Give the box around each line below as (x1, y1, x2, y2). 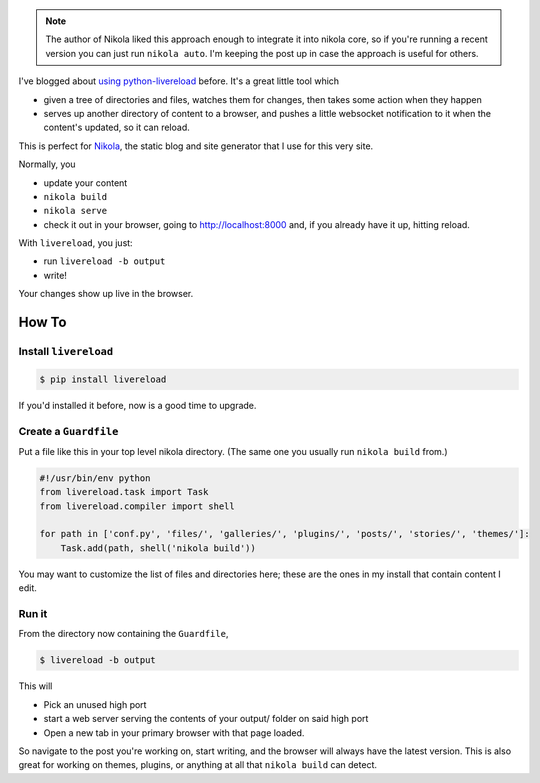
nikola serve (43, 205, 108, 217)
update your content (43, 176, 128, 189)
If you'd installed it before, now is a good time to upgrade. (18, 399, 257, 411)
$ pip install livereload (39, 373, 167, 385)
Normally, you (18, 158, 76, 170)
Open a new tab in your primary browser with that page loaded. (43, 726, 305, 739)
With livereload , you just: (18, 237, 134, 249)
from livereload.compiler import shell (39, 500, 235, 512)
